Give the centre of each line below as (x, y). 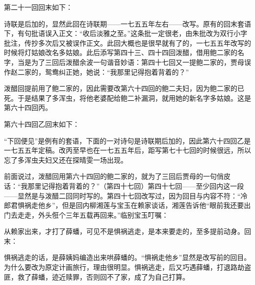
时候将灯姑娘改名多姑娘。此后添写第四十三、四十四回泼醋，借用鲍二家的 (121, 52)
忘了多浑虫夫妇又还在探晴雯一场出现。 (66, 159)
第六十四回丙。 (28, 107)
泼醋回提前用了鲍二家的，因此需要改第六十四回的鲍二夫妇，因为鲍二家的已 (124, 88)
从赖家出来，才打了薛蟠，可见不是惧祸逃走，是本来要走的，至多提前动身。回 (127, 231)
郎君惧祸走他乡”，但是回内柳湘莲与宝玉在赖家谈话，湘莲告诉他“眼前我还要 (124, 205)
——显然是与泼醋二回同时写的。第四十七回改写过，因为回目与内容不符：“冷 (126, 195)
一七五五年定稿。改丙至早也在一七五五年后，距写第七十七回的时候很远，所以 (127, 150)
